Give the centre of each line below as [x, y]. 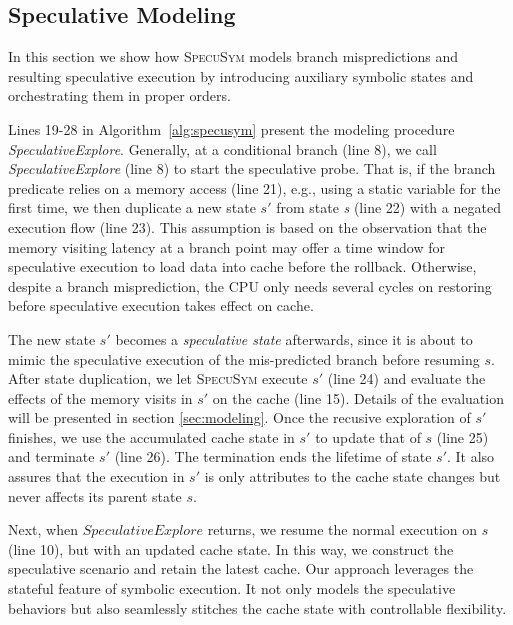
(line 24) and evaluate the [406, 378]
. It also [470, 456]
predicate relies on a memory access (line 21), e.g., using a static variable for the [254, 187]
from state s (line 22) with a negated [388, 207]
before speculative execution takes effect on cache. [161, 305]
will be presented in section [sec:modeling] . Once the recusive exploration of [239, 417]
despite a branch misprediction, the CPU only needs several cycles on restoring [250, 285]
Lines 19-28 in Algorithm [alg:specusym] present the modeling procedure [231, 128]
